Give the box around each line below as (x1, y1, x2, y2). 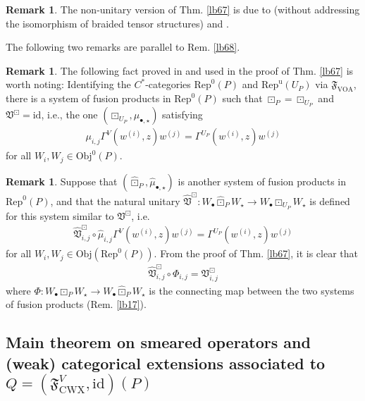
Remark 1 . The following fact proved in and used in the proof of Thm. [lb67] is (6, 63, 354, 78)
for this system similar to (6, 208, 114, 223)
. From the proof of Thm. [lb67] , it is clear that (154, 246, 358, 261)
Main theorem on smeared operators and (6, 331, 311, 353)
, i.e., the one (41, 107, 98, 122)
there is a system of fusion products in (6, 91, 171, 106)
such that (222, 91, 263, 106)
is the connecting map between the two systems (149, 283, 354, 297)
